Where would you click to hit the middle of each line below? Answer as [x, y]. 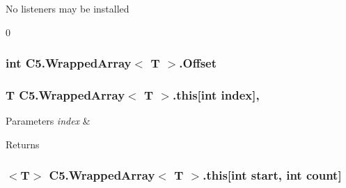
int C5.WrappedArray [69, 63]
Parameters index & [48, 121]
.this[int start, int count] [272, 175]
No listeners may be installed [68, 8]
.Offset [198, 63]
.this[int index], [216, 94]
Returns [23, 144]
